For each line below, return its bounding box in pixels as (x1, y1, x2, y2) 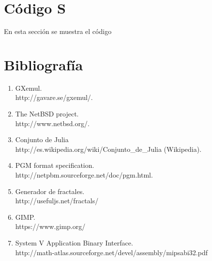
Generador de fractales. (15, 186, 85, 196)
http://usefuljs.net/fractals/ (15, 196, 99, 206)
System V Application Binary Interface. (15, 237, 133, 247)
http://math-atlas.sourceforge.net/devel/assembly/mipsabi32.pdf (15, 247, 208, 257)
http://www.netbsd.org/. (15, 118, 90, 128)
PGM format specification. (15, 160, 94, 170)
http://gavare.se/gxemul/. (15, 92, 93, 102)
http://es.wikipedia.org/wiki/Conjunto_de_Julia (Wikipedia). (15, 144, 202, 154)
